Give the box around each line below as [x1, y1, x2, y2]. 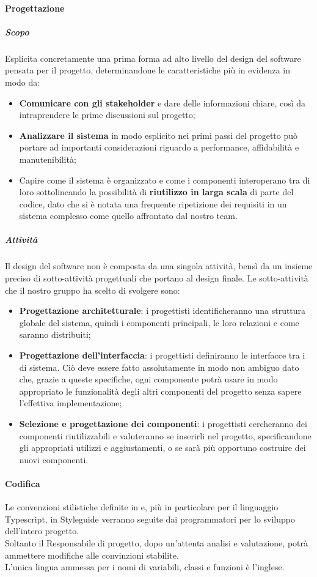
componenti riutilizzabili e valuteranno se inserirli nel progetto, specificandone [19, 429, 312, 442]
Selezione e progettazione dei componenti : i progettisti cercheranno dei [19, 417, 307, 430]
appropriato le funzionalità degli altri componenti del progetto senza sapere [19, 384, 302, 397]
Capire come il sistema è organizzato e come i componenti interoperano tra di [19, 173, 310, 186]
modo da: [5, 75, 40, 88]
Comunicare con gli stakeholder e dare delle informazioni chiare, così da [19, 96, 306, 109]
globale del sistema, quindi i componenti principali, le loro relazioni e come [19, 316, 299, 329]
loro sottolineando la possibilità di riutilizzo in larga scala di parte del [19, 185, 294, 198]
